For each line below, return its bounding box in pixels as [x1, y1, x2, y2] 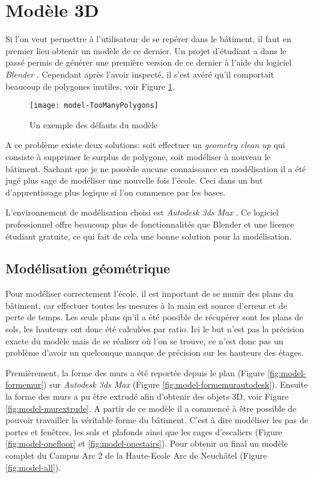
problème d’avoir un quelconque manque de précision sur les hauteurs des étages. [5, 346, 304, 359]
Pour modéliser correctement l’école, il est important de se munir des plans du [5, 287, 294, 300]
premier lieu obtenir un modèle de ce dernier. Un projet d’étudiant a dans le [5, 44, 287, 57]
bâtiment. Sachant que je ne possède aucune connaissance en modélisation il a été [5, 162, 306, 175]
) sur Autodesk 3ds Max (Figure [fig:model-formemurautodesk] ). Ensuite [43, 378, 308, 391]
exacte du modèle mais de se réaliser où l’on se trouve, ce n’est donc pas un [5, 334, 284, 347]
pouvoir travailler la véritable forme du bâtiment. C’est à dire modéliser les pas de [5, 414, 308, 426]
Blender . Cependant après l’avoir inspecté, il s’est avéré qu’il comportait [5, 67, 275, 80]
